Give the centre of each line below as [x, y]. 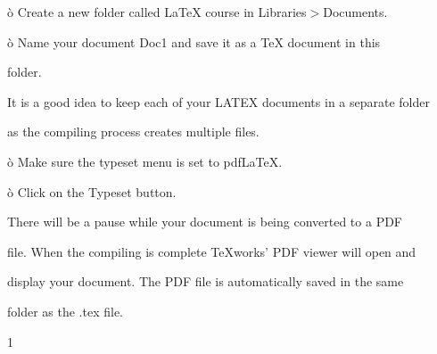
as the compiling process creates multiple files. [133, 132]
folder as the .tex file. [66, 311]
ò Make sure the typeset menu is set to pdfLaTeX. [145, 161]
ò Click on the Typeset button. [92, 191]
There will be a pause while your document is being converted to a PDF [205, 222]
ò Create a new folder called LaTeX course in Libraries [157, 12]
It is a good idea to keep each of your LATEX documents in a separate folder [218, 101]
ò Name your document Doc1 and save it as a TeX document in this [194, 41]
